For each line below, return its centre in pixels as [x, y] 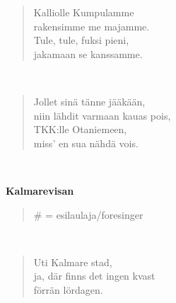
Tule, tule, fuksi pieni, [81, 40]
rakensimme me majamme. [92, 26]
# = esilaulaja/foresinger [88, 214]
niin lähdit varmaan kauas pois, [102, 115]
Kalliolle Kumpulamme [84, 12]
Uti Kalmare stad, [73, 262]
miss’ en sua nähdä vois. [86, 143]
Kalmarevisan [40, 190]
